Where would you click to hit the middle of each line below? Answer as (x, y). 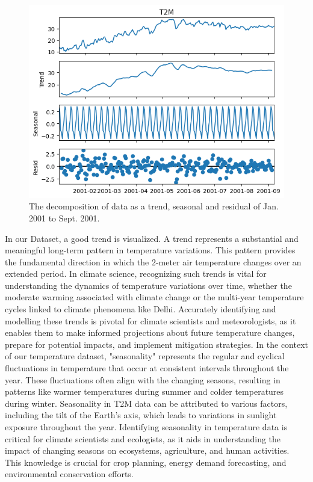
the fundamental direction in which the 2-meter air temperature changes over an (153, 261)
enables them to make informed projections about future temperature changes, (150, 332)
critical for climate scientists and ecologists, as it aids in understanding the (143, 438)
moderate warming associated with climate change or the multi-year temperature (154, 297)
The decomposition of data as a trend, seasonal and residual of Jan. (154, 206)
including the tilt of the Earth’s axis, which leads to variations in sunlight (141, 415)
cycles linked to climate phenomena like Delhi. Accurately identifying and (141, 309)
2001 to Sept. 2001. (64, 218)
